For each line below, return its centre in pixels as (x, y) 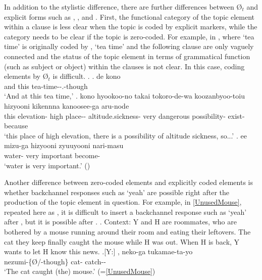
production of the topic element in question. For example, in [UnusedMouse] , (123, 202)
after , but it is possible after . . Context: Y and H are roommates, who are (120, 222)
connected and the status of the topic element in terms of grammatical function (127, 56)
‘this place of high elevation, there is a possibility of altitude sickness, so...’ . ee (125, 135)
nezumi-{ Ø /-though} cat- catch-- (55, 261)
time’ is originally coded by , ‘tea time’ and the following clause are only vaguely (129, 46)
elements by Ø (26, 76)
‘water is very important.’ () (47, 165)
